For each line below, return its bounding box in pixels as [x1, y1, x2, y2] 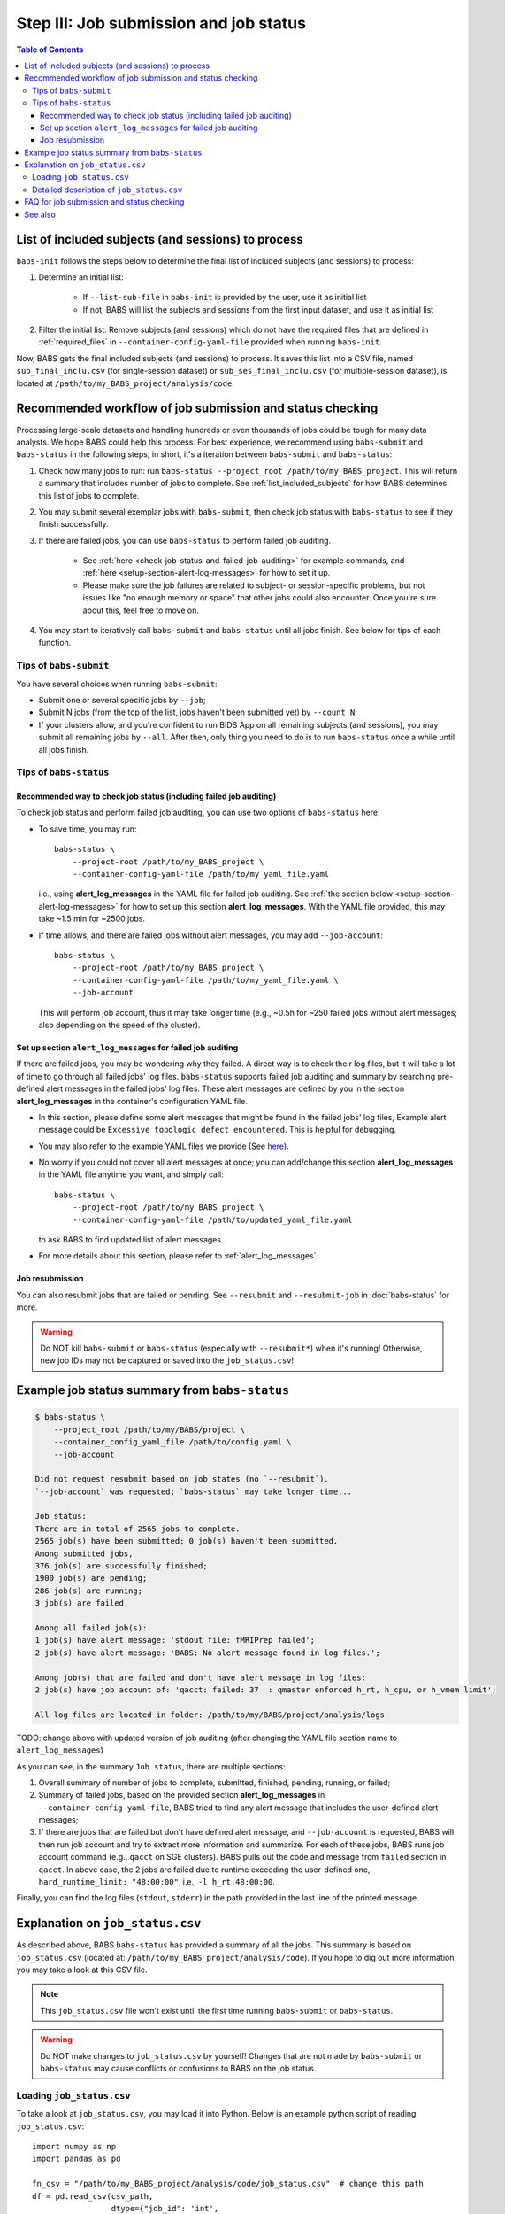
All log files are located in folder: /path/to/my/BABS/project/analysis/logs [34, 1709, 385, 1720]
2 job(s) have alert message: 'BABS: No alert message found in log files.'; [34, 1647, 380, 1658]
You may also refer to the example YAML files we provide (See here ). [38, 1141, 289, 1151]
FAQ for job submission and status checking [24, 197, 185, 207]
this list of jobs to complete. [38, 490, 140, 500]
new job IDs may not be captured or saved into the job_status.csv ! [40, 1355, 295, 1366]
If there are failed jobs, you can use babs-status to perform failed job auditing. [38, 535, 332, 546]
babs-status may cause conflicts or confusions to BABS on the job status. [40, 2063, 317, 2074]
